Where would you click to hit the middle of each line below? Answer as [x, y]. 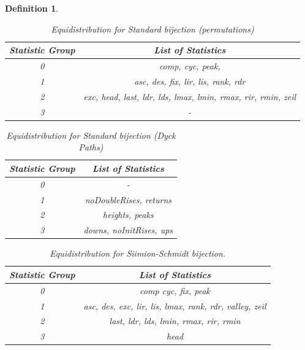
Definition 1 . [32, 8]
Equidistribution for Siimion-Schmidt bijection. [138, 253]
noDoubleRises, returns [128, 199]
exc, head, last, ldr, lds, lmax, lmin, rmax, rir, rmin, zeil [190, 96]
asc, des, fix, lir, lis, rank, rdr [190, 81]
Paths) [91, 147]
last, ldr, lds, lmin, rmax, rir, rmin [175, 321]
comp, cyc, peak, [190, 66]
